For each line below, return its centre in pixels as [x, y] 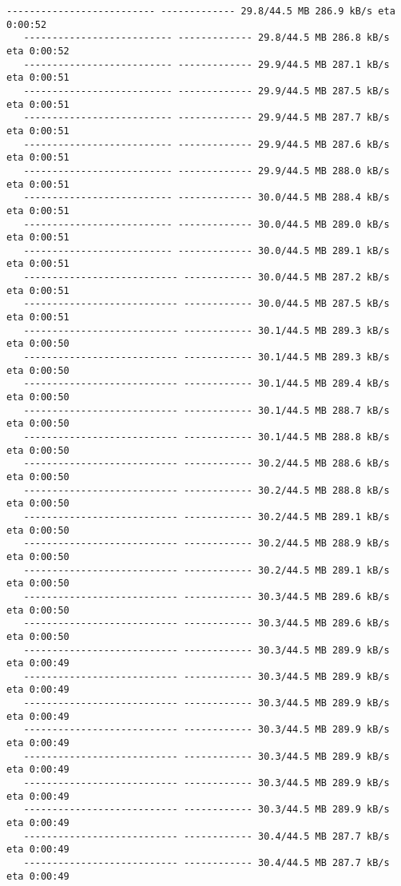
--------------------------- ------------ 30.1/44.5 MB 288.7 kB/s [206, 410]
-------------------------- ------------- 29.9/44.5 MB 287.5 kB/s [206, 91]
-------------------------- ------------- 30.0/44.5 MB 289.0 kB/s [206, 224]
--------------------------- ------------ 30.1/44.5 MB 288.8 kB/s [206, 437]
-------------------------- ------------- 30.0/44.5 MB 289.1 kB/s [206, 250]
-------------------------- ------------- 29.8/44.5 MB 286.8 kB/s [206, 38]
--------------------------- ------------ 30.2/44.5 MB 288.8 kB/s [206, 490]
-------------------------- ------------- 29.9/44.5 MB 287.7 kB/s [206, 118]
